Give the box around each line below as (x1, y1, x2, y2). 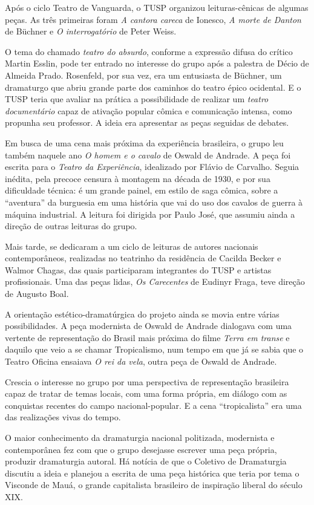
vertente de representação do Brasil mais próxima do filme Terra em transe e (5, 331, 290, 344)
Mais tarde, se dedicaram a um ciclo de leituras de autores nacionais (5, 239, 258, 252)
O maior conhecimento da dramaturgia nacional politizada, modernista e (5, 431, 275, 443)
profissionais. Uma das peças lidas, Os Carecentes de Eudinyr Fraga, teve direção (5, 275, 305, 288)
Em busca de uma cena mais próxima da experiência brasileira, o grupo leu (5, 136, 284, 149)
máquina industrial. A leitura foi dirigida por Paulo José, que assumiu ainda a (5, 207, 295, 220)
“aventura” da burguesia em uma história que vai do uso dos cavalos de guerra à (5, 195, 303, 208)
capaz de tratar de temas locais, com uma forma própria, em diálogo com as (5, 387, 287, 400)
